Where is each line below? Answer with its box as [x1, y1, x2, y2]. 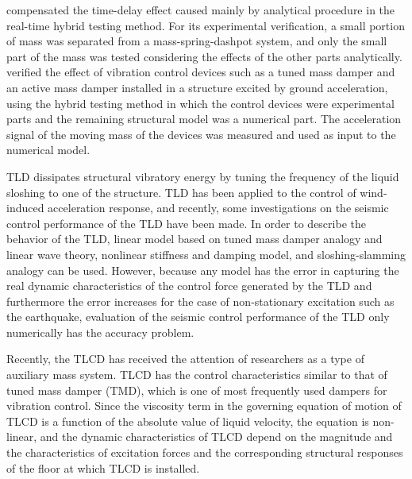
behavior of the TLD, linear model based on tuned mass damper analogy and [6, 230, 383, 247]
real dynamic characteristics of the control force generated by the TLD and [6, 277, 372, 294]
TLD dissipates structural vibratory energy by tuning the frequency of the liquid [6, 168, 399, 184]
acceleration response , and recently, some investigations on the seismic [48, 199, 389, 216]
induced [6, 199, 44, 216]
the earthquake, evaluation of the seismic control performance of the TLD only [6, 308, 390, 325]
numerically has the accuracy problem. [6, 323, 194, 340]
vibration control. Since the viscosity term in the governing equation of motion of [6, 397, 402, 414]
